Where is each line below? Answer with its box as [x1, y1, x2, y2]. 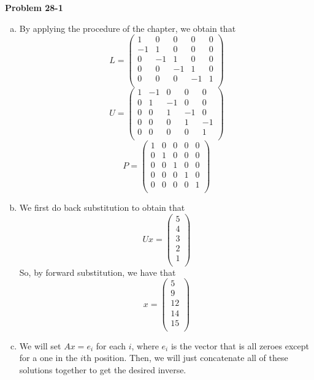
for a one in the [19, 351, 78, 364]
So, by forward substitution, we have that [19, 265, 176, 278]
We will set [19, 339, 61, 352]
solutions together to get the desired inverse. [19, 363, 186, 376]
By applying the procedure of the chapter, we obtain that [19, 21, 236, 34]
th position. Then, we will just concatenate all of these [83, 351, 288, 364]
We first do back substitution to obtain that [19, 200, 185, 213]
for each [96, 339, 126, 352]
